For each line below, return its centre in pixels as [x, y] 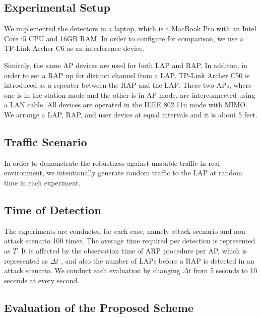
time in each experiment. [42, 182]
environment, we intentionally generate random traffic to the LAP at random [123, 173]
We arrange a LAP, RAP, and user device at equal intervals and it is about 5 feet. [131, 114]
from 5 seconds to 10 [225, 270]
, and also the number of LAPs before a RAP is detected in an [158, 260]
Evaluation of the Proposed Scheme [99, 307]
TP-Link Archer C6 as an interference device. [74, 48]
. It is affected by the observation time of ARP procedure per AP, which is [132, 250]
